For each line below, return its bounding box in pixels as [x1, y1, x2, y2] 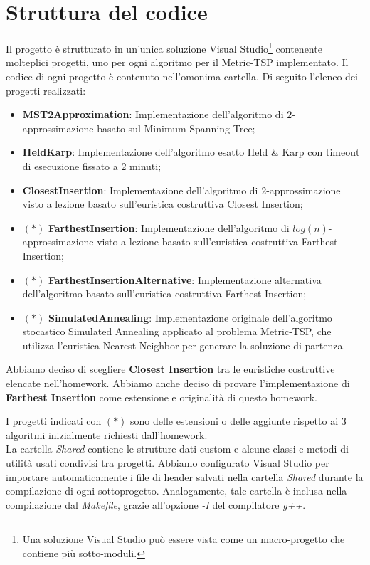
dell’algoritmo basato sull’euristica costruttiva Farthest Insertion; [22, 286, 307, 301]
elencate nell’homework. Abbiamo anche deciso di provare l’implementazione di [6, 376, 350, 391]
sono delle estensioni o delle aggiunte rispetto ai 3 [130, 413, 347, 428]
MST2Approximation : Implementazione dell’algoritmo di [22, 107, 284, 122]
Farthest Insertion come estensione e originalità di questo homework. [6, 389, 317, 404]
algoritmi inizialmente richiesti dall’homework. [6, 427, 208, 442]
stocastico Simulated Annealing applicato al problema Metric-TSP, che [22, 324, 332, 339]
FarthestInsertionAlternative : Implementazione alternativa [48, 272, 322, 287]
